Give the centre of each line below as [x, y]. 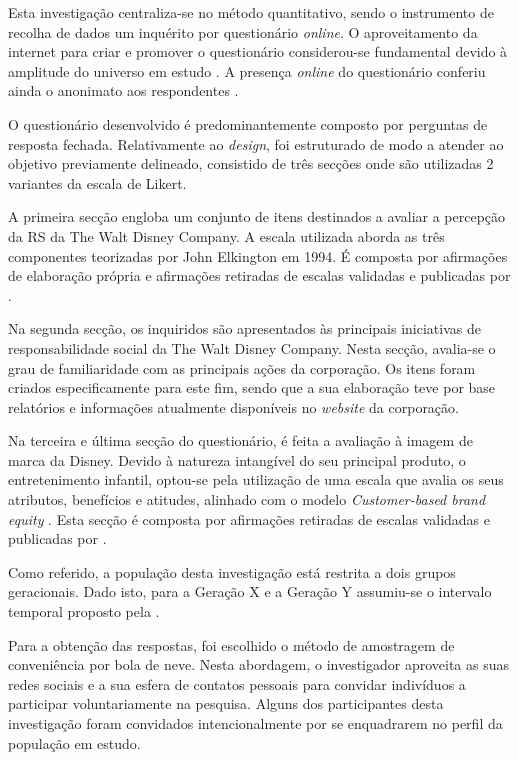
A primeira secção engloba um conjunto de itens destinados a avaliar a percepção [257, 216]
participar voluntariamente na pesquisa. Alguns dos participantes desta [226, 703]
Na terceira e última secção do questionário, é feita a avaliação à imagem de [240, 440]
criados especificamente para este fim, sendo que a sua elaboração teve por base [252, 387]
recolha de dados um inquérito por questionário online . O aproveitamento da [243, 31]
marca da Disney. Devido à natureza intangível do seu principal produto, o [237, 459]
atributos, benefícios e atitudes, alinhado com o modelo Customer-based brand [247, 499]
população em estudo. [74, 742]
